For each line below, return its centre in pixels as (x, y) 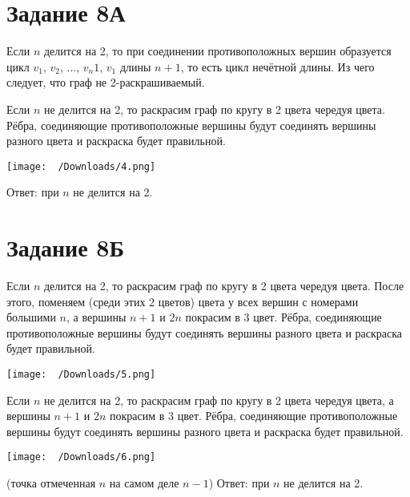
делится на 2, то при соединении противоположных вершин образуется (217, 51)
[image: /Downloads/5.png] (81, 375)
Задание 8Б (65, 247)
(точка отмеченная (51, 483)
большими (31, 317)
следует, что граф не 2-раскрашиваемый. (106, 82)
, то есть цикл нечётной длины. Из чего (277, 66)
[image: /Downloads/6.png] (81, 457)
